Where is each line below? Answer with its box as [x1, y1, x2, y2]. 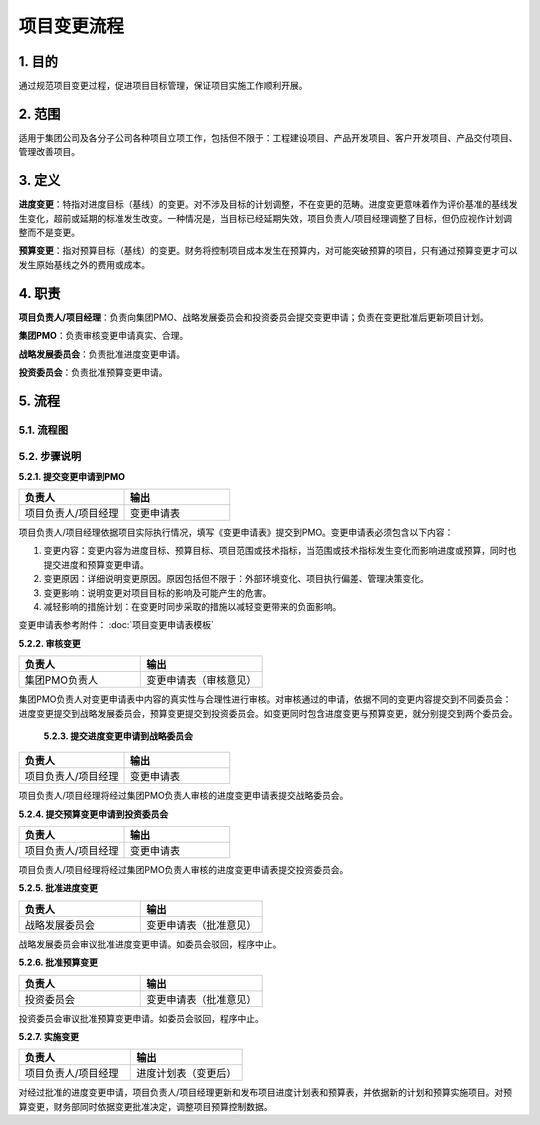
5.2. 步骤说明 [18, 450, 82, 464]
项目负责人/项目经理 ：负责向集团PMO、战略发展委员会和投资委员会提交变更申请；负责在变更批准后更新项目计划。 [18, 311, 489, 323]
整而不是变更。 [18, 226, 80, 239]
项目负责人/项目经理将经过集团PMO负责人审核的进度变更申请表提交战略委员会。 [18, 790, 349, 802]
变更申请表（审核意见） [146, 673, 257, 687]
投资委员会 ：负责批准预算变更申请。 [18, 366, 168, 378]
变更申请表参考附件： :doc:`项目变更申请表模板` [18, 619, 215, 631]
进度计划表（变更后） [136, 1066, 237, 1080]
